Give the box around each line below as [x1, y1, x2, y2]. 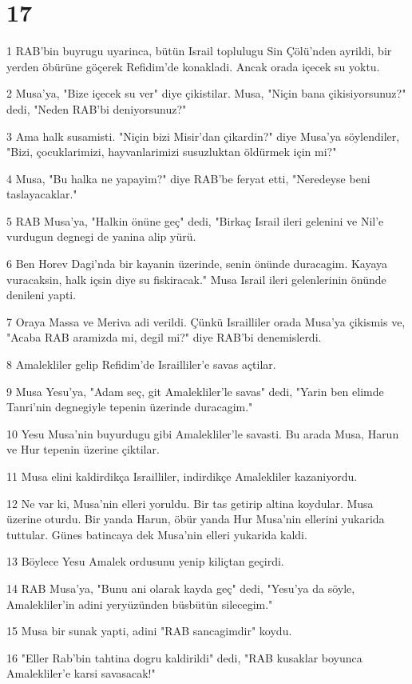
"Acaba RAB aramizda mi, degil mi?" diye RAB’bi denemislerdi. [6, 329, 322, 346]
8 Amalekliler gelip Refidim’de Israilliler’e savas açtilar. [6, 356, 276, 373]
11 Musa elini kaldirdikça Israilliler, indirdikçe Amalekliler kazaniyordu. [6, 468, 358, 484]
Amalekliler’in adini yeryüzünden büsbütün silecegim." [6, 595, 273, 612]
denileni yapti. [6, 286, 77, 303]
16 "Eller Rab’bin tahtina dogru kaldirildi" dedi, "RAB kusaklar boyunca [6, 649, 362, 666]
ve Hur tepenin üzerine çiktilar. [6, 441, 160, 458]
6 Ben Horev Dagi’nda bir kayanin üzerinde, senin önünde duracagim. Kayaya [6, 255, 388, 272]
